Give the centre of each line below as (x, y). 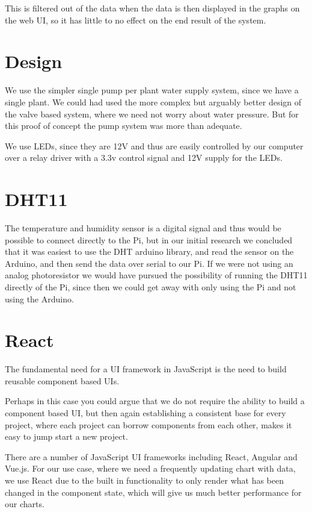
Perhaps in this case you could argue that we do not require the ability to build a (155, 401)
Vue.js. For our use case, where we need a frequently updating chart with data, (150, 468)
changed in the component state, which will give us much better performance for (153, 492)
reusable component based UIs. (62, 380)
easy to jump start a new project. (66, 436)
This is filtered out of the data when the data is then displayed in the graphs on (152, 8)
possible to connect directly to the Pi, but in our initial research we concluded (149, 239)
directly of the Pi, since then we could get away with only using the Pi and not (151, 286)
